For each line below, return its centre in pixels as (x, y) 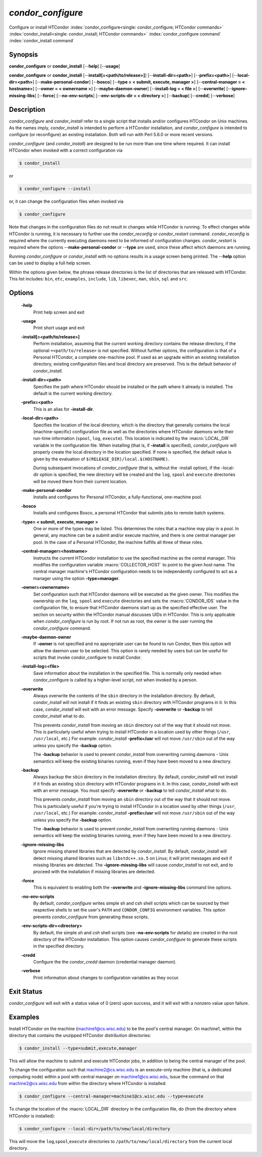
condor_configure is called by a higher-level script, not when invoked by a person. (115, 680)
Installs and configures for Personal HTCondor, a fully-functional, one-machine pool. (118, 497)
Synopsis (24, 55)
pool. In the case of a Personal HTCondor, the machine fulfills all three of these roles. (118, 542)
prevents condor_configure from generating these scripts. (91, 917)
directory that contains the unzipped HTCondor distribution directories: (80, 1035)
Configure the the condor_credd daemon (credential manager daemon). (105, 962)
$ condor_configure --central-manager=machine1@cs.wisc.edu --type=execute (111, 1096)
